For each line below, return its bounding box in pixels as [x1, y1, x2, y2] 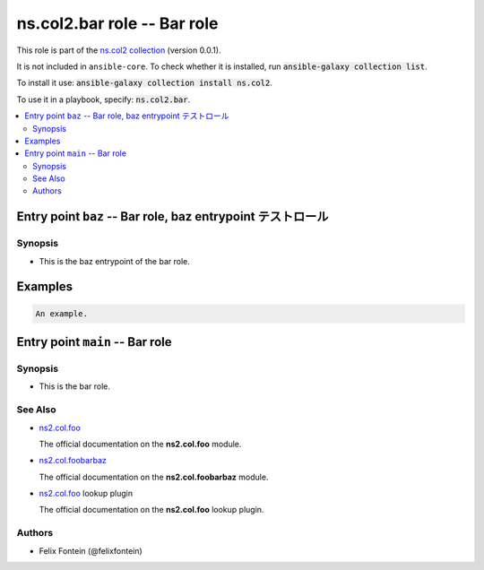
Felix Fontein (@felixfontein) [39, 545, 143, 556]
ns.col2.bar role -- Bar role [16, 13, 219, 33]
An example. [35, 308, 89, 318]
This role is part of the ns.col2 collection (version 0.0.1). [16, 45, 221, 56]
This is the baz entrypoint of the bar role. [39, 255, 190, 266]
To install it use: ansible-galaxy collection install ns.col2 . [16, 77, 272, 89]
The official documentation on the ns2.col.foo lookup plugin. [39, 505, 264, 515]
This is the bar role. [39, 381, 111, 392]
